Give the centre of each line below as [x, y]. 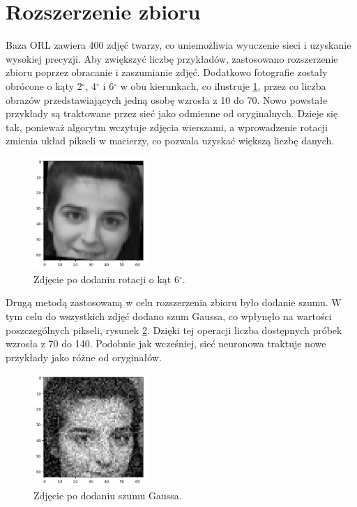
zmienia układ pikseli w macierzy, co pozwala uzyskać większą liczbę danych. [170, 141]
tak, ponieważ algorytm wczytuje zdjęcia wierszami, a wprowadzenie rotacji [167, 127]
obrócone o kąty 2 [44, 85]
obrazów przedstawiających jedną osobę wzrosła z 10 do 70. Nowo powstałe [167, 99]
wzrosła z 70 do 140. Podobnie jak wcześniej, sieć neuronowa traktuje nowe [166, 343]
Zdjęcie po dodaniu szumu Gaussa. [108, 495]
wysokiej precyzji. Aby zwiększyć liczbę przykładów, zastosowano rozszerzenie [172, 58]
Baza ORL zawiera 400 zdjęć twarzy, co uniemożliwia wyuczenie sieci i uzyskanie [178, 45]
